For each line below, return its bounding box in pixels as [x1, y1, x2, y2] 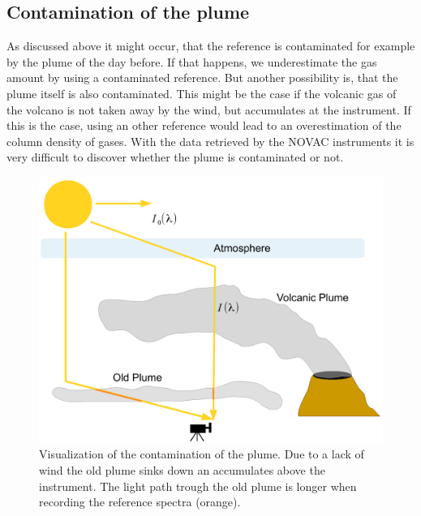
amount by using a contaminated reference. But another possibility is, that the [6, 69, 398, 86]
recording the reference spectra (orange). [39, 493, 241, 510]
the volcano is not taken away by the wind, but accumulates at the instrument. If [6, 101, 411, 118]
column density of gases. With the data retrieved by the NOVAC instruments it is [6, 132, 415, 149]
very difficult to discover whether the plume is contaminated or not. [6, 148, 344, 166]
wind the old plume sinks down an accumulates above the [39, 462, 325, 479]
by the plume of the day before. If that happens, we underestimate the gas [6, 53, 377, 70]
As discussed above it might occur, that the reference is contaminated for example [6, 37, 415, 54]
